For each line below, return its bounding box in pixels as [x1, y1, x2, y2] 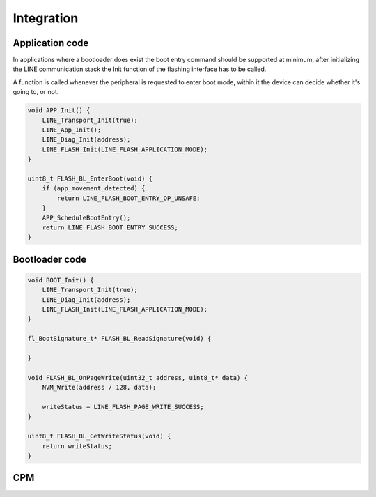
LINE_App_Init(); [42, 126, 102, 134]
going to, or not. [13, 88, 59, 96]
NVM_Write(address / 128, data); [42, 383, 157, 392]
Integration [13, 10, 79, 26]
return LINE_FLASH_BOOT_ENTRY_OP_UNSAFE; [56, 194, 201, 202]
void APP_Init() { [27, 107, 91, 114]
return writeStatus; [42, 442, 113, 450]
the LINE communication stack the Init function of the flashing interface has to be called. [13, 65, 267, 73]
